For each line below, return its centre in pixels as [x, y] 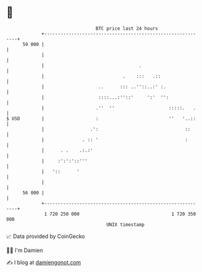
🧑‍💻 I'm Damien [25, 250]
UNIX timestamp [125, 224]
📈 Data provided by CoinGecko [46, 236]
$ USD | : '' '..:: [101, 118]
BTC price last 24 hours [127, 28]
